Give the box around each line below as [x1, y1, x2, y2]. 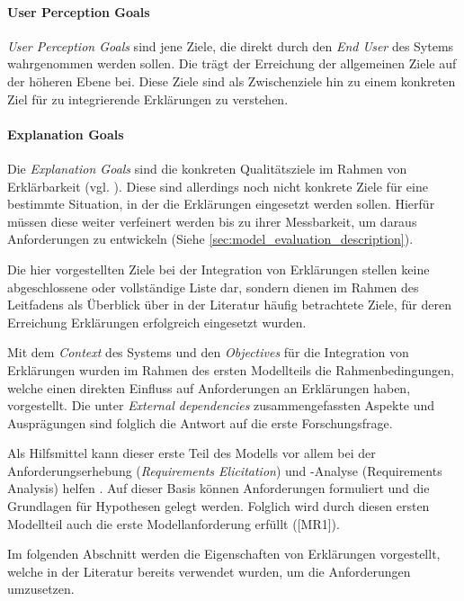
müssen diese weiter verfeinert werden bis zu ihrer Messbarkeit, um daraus [7, 211, 417, 230]
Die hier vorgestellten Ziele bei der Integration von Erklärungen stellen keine [7, 259, 430, 278]
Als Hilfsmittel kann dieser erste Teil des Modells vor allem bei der [7, 444, 376, 462]
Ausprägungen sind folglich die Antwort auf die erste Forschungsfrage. [7, 413, 393, 432]
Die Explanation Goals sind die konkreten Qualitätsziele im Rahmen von [7, 158, 407, 177]
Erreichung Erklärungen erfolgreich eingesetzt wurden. [7, 312, 307, 331]
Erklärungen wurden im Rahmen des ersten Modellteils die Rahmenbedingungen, [7, 360, 454, 379]
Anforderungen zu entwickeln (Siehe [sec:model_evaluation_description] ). [7, 229, 414, 248]
